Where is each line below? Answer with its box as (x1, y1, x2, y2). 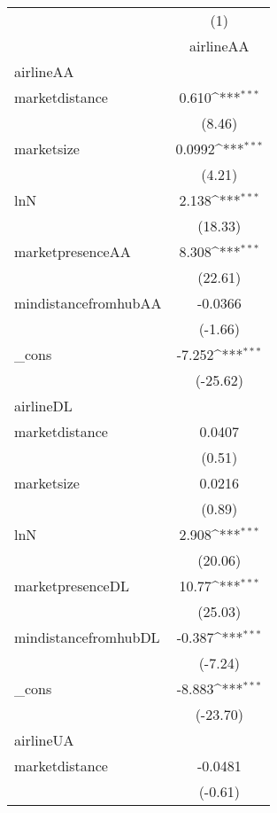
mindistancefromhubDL (14, 627, 160, 647)
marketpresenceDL (14, 575, 129, 596)
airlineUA (14, 730, 74, 750)
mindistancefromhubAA (14, 293, 162, 313)
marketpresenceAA (14, 241, 131, 262)
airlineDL (14, 395, 73, 416)
